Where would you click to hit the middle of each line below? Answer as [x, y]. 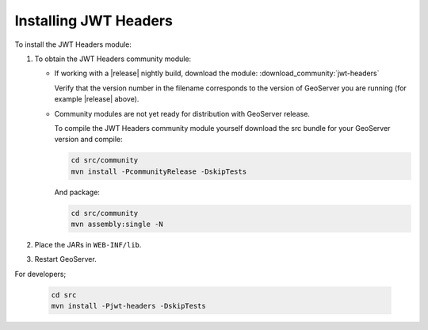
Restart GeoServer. [65, 259]
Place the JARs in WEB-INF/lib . [88, 245]
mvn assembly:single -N [117, 224]
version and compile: [88, 140]
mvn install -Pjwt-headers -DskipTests [128, 306]
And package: [77, 192]
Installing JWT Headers [94, 21]
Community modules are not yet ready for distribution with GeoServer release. [182, 113]
